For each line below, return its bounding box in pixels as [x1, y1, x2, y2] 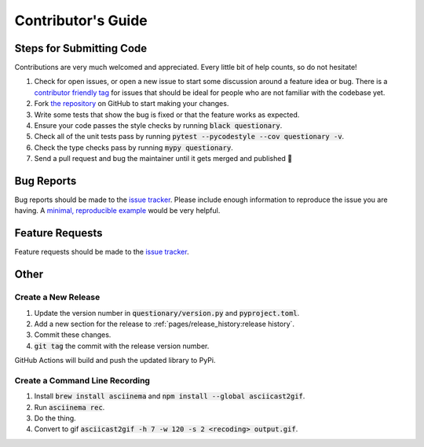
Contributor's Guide [14, 12, 148, 29]
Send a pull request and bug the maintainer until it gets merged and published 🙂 [34, 154, 293, 163]
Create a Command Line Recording [14, 375, 151, 386]
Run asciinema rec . [34, 402, 105, 412]
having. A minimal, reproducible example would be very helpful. [14, 206, 221, 215]
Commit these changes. [34, 330, 111, 339]
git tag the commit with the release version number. [34, 341, 210, 350]
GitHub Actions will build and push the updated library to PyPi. [14, 356, 216, 365]
